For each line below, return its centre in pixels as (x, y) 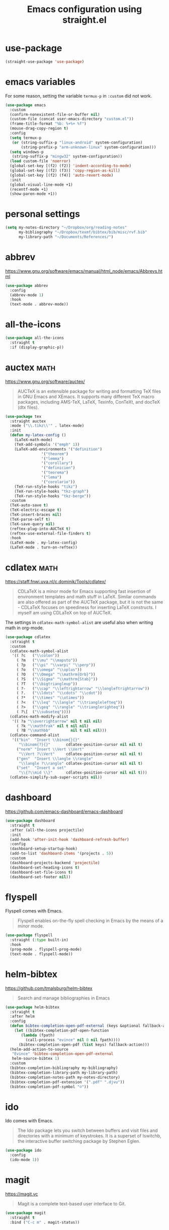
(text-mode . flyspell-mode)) (41, 954)
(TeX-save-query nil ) (32, 524)
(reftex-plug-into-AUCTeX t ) (40, 529)
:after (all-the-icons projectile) (47, 830)
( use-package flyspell (29, 935)
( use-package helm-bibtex (32, 1007)
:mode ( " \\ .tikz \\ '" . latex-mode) (47, 426)
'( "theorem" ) (55, 454)
